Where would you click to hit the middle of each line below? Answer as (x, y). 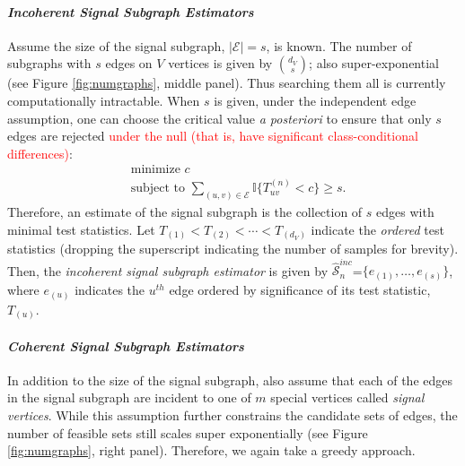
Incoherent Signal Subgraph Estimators (131, 11)
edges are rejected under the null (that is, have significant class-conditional (213, 136)
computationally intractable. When (104, 100)
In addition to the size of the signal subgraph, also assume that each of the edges (230, 380)
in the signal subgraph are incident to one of (129, 397)
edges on (129, 63)
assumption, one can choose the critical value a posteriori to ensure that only (219, 118)
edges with (405, 212)
